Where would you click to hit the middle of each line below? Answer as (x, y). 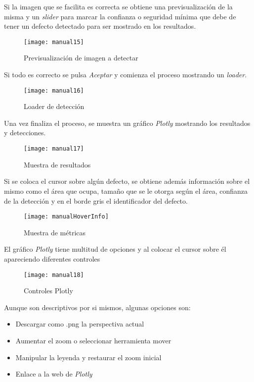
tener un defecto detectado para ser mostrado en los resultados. (100, 26)
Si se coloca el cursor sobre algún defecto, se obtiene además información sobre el (127, 181)
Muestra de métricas (55, 232)
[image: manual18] (54, 275)
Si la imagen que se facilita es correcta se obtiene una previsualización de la (118, 6)
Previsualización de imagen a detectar (81, 58)
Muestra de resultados (57, 164)
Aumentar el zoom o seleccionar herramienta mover (93, 340)
